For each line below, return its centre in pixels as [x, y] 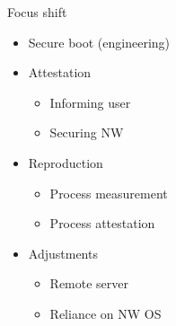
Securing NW [87, 132]
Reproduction [66, 162]
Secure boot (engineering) [99, 42]
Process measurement [109, 193]
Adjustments [63, 253]
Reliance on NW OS [106, 313]
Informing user [90, 102]
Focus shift [37, 12]
